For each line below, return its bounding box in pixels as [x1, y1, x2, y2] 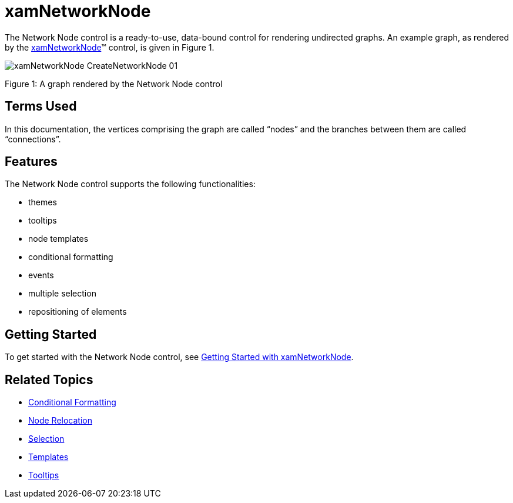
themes [28, 197, 57, 208]
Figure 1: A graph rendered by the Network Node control [5, 78, 223, 89]
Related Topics [5, 372, 93, 387]
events [28, 270, 54, 281]
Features [5, 154, 58, 169]
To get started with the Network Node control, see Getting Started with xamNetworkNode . [5, 352, 354, 362]
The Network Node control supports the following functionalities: [5, 179, 256, 189]
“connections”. [5, 134, 61, 144]
